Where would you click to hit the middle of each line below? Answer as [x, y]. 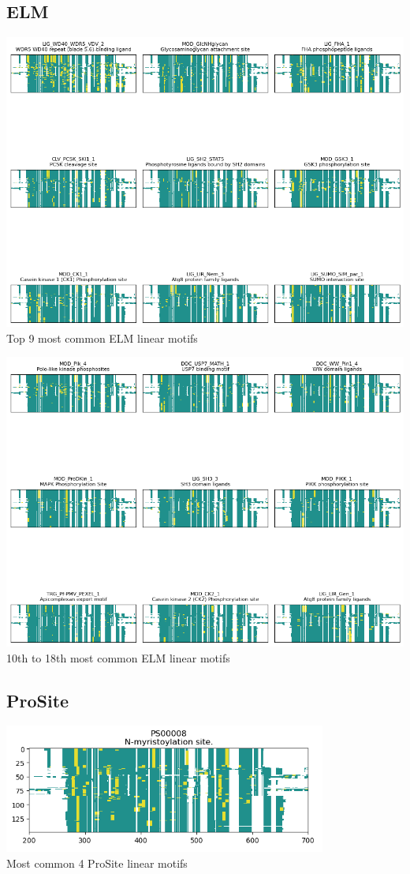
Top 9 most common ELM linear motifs [102, 338]
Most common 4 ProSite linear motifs [97, 863]
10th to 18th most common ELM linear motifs [118, 657]
